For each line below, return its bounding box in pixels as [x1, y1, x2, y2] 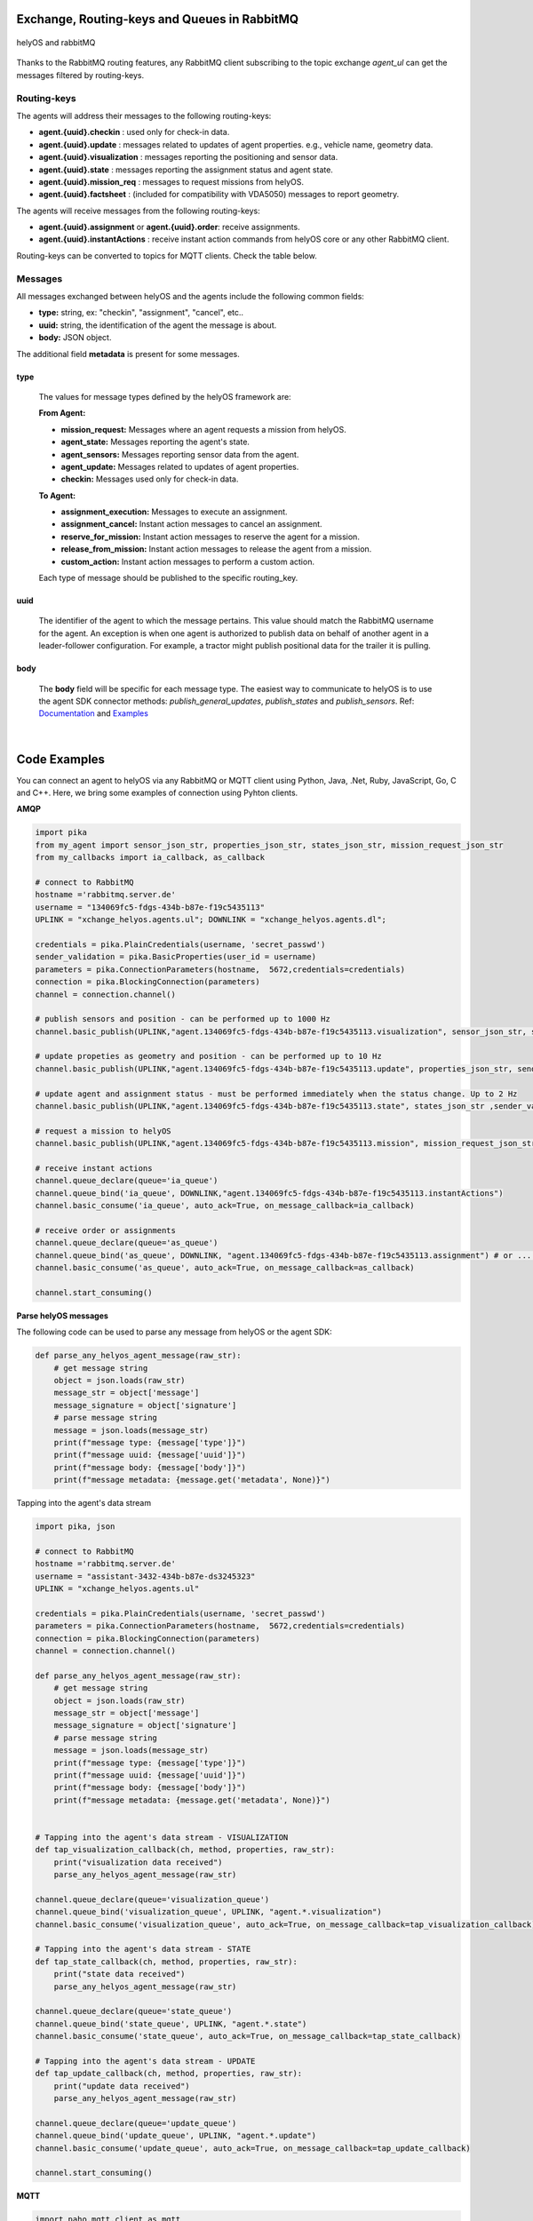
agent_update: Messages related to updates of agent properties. [60, 461, 299, 472]
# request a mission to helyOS [35, 1126, 172, 1136]
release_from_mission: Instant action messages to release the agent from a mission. [60, 544, 372, 554]
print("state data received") [53, 1969, 186, 1979]
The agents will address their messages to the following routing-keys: [16, 110, 272, 121]
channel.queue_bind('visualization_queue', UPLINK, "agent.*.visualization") [35, 1907, 382, 1917]
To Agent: [38, 490, 76, 501]
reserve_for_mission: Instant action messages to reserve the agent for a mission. [60, 531, 360, 542]
